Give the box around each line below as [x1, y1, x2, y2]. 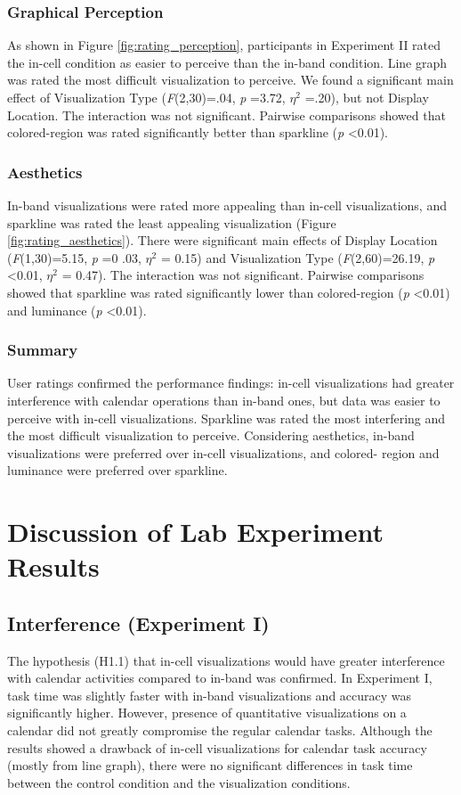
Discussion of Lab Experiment [7, 513, 384, 550]
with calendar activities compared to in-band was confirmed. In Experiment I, [7, 668, 433, 687]
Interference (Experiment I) [7, 609, 270, 636]
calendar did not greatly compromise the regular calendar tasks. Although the [7, 721, 433, 740]
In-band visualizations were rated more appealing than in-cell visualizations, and [7, 196, 447, 214]
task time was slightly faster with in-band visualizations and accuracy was [7, 685, 412, 704]
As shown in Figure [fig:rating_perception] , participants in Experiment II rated [7, 36, 441, 54]
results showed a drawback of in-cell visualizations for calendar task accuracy [7, 738, 427, 757]
